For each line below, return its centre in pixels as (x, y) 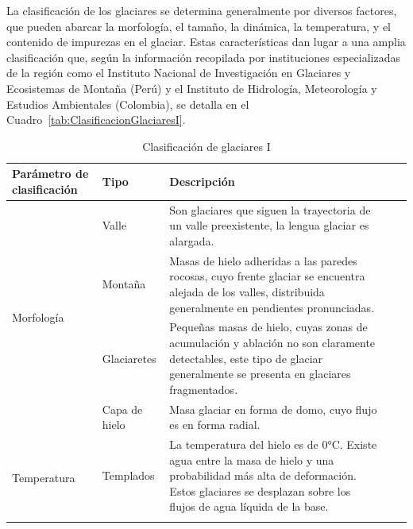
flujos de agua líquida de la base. (249, 506)
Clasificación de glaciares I (206, 146)
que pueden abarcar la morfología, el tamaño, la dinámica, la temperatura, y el (199, 26)
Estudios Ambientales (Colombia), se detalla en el (128, 104)
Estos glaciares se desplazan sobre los (260, 490)
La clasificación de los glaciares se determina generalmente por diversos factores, (202, 10)
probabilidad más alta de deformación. (263, 475)
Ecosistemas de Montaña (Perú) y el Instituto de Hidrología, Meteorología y (192, 88)
